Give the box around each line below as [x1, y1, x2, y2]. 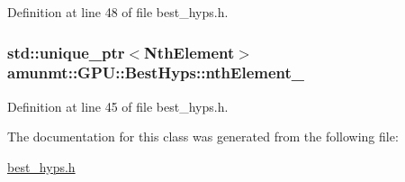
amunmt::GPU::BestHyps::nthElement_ [7, 61, 305, 84]
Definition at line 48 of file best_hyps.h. [7, 3, 229, 21]
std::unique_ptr [7, 41, 125, 63]
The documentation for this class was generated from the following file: [7, 127, 399, 146]
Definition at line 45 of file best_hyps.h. [7, 96, 229, 115]
